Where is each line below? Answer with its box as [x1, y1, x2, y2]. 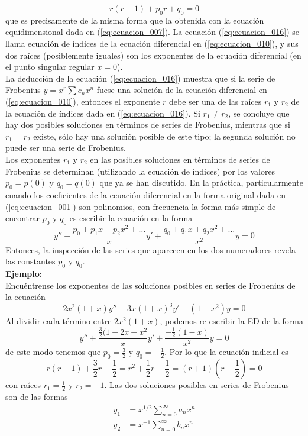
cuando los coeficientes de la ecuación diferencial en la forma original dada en [5, 188, 286, 201]
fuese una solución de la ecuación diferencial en [96, 83, 267, 96]
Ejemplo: [5, 267, 43, 280]
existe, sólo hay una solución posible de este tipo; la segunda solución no [33, 130, 296, 142]
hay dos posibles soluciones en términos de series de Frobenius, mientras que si [5, 118, 290, 131]
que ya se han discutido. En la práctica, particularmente [99, 176, 303, 189]
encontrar [5, 212, 40, 224]
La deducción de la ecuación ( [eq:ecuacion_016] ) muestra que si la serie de [5, 72, 275, 84]
